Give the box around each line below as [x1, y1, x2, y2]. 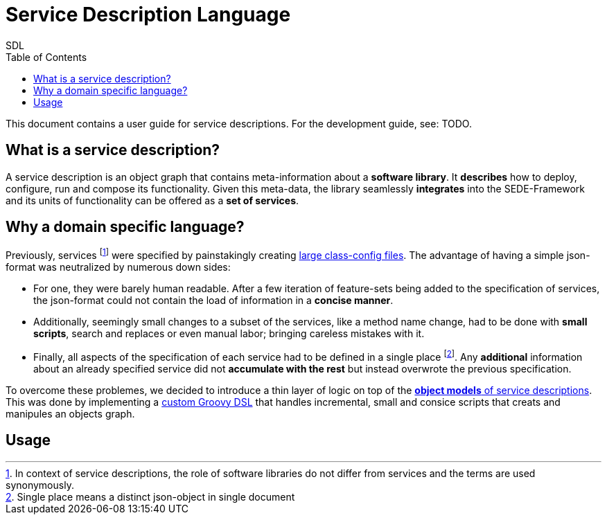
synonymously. [6, 478, 74, 491]
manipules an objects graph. [6, 407, 135, 420]
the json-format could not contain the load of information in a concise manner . [33, 294, 394, 307]
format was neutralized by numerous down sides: [6, 261, 231, 274]
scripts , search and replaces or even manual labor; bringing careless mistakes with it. [33, 328, 425, 340]
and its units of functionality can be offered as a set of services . [6, 194, 299, 206]
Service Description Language [6, 3, 291, 26]
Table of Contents [6, 51, 87, 63]
